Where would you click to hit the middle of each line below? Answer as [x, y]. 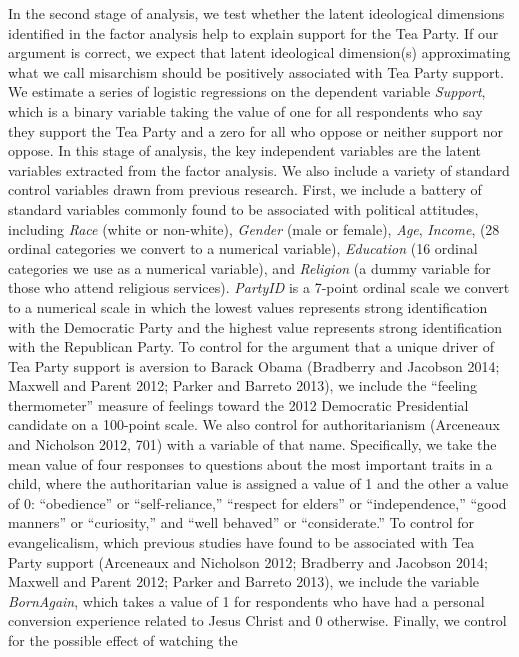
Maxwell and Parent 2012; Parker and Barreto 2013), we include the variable [243, 581]
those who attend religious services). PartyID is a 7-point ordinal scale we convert [259, 287]
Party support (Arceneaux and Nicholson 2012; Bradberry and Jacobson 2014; [248, 561]
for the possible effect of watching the [123, 640]
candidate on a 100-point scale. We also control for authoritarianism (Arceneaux [254, 424]
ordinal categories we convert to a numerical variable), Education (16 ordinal [243, 248]
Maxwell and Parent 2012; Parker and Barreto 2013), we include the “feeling [242, 385]
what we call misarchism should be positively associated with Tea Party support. [256, 71]
